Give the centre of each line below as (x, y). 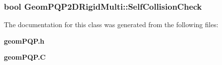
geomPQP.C (25, 57)
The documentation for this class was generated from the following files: (111, 24)
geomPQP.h (24, 41)
